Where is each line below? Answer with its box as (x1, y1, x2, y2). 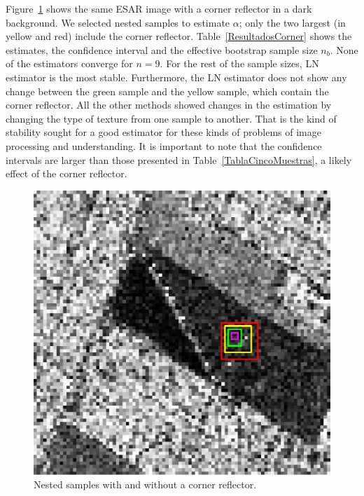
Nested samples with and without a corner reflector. (34, 477, 257, 492)
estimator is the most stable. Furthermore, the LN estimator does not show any (6, 69, 347, 84)
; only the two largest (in (239, 15, 346, 29)
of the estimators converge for (6, 56, 133, 71)
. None (330, 42, 358, 57)
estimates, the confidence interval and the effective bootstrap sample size (6, 42, 318, 57)
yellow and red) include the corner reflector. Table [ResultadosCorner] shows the (6, 29, 352, 43)
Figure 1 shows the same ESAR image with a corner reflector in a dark (6, 1, 312, 15)
